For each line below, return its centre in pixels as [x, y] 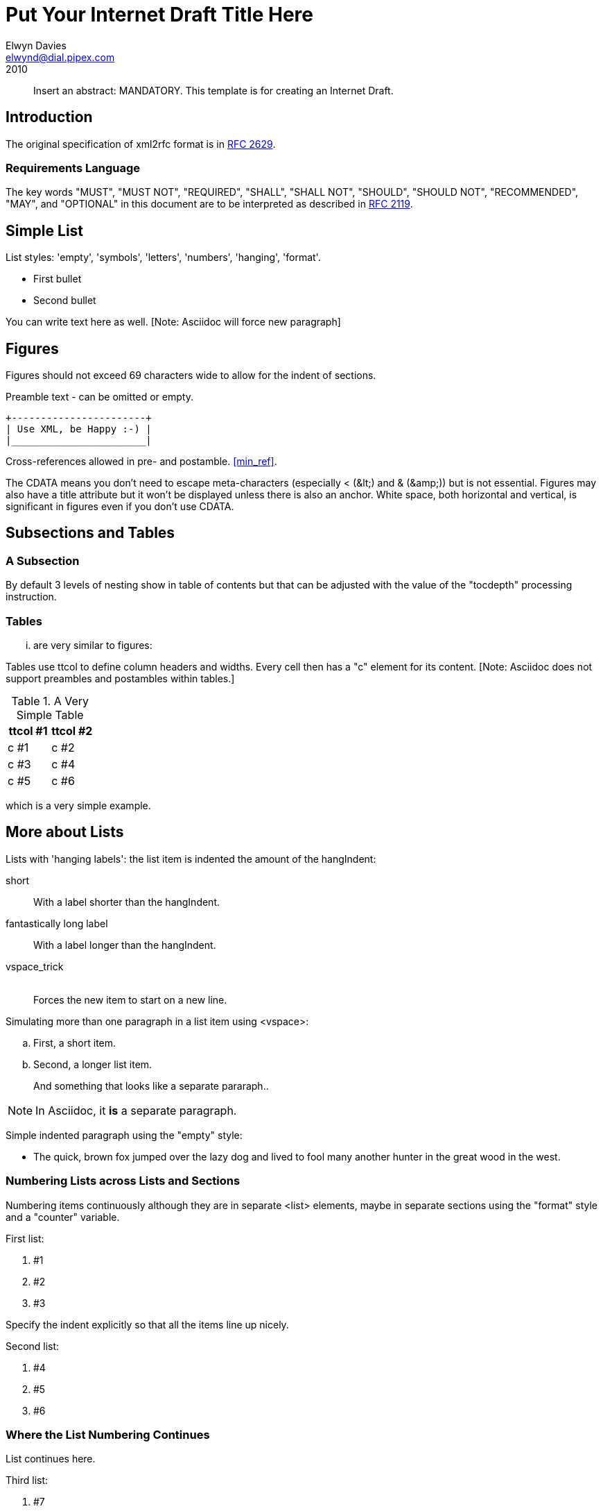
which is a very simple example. [78, 805]
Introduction [49, 117]
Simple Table [50, 715]
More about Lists [65, 832]
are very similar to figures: [93, 645]
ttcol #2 [72, 731]
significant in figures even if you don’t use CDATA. [120, 507]
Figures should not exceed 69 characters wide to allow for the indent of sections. [191, 375]
